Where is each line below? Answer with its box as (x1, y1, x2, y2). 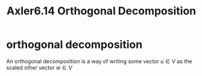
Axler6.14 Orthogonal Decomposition (6, 4, 197, 18)
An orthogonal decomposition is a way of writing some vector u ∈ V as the (6, 57, 192, 65)
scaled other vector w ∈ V (6, 64, 72, 71)
